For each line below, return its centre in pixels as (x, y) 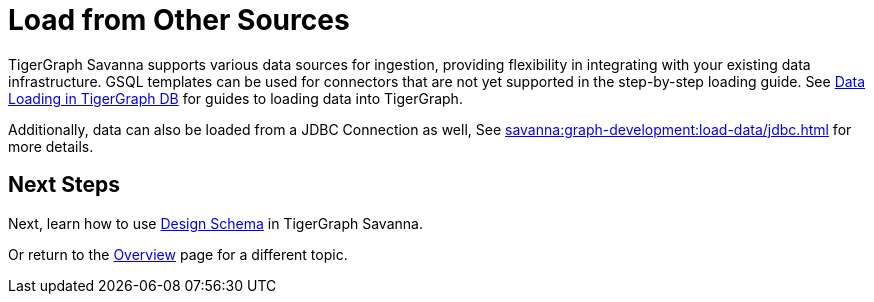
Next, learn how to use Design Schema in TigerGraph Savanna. (215, 223)
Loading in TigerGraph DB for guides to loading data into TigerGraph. (235, 98)
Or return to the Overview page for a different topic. (178, 254)
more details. (51, 146)
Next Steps (64, 185)
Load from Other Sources (179, 20)
